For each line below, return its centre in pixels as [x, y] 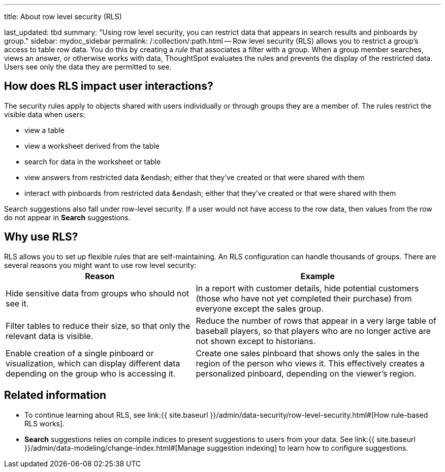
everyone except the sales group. [260, 308]
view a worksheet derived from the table [92, 146]
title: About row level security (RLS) [63, 16]
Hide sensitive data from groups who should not [98, 293]
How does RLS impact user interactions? [109, 86]
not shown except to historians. [256, 341]
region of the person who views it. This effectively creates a [310, 363]
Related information [55, 395]
